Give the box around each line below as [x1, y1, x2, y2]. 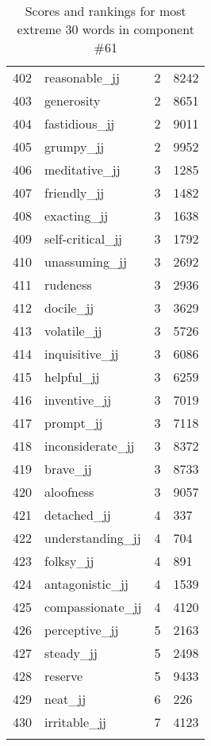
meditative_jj [44, 160, 121, 179]
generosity [44, 91, 101, 110]
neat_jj [44, 690, 86, 708]
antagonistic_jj [44, 575, 129, 593]
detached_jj [44, 506, 111, 524]
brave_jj [44, 460, 92, 478]
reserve [44, 667, 83, 685]
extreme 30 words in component [17, 20, 194, 38]
